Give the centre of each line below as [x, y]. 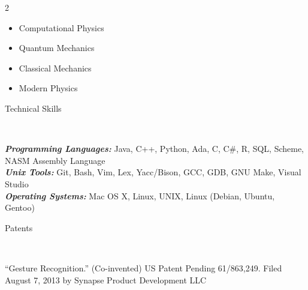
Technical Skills [33, 108]
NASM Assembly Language [55, 160]
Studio [17, 183]
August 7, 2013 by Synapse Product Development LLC [106, 279]
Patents [19, 227]
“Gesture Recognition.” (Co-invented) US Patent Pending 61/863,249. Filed [144, 267]
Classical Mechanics [55, 68]
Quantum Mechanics [57, 48]
